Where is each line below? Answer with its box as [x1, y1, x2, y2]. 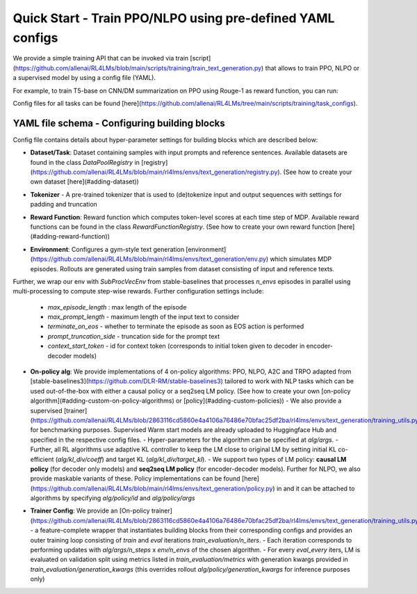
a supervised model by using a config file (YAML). [13, 74, 156, 82]
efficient [30, 455, 54, 463]
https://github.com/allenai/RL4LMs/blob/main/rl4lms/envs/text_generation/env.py [32, 255, 267, 264]
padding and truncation [30, 200, 97, 209]
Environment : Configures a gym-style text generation [30, 245, 184, 253]
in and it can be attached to [276, 484, 355, 492]
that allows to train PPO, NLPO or [265, 63, 360, 72]
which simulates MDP [270, 255, 332, 264]
